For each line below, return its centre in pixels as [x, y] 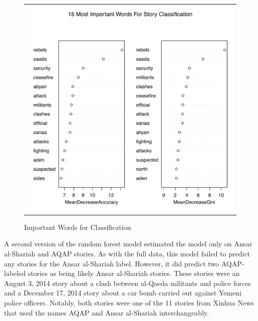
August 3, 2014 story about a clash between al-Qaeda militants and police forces [127, 283]
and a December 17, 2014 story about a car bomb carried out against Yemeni [123, 293]
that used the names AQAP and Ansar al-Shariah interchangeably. [106, 312]
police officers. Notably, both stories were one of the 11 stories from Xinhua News [129, 302]
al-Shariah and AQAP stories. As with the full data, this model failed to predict [127, 254]
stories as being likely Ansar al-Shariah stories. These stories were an [134, 273]
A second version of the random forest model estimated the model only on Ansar [128, 244]
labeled [15, 273]
